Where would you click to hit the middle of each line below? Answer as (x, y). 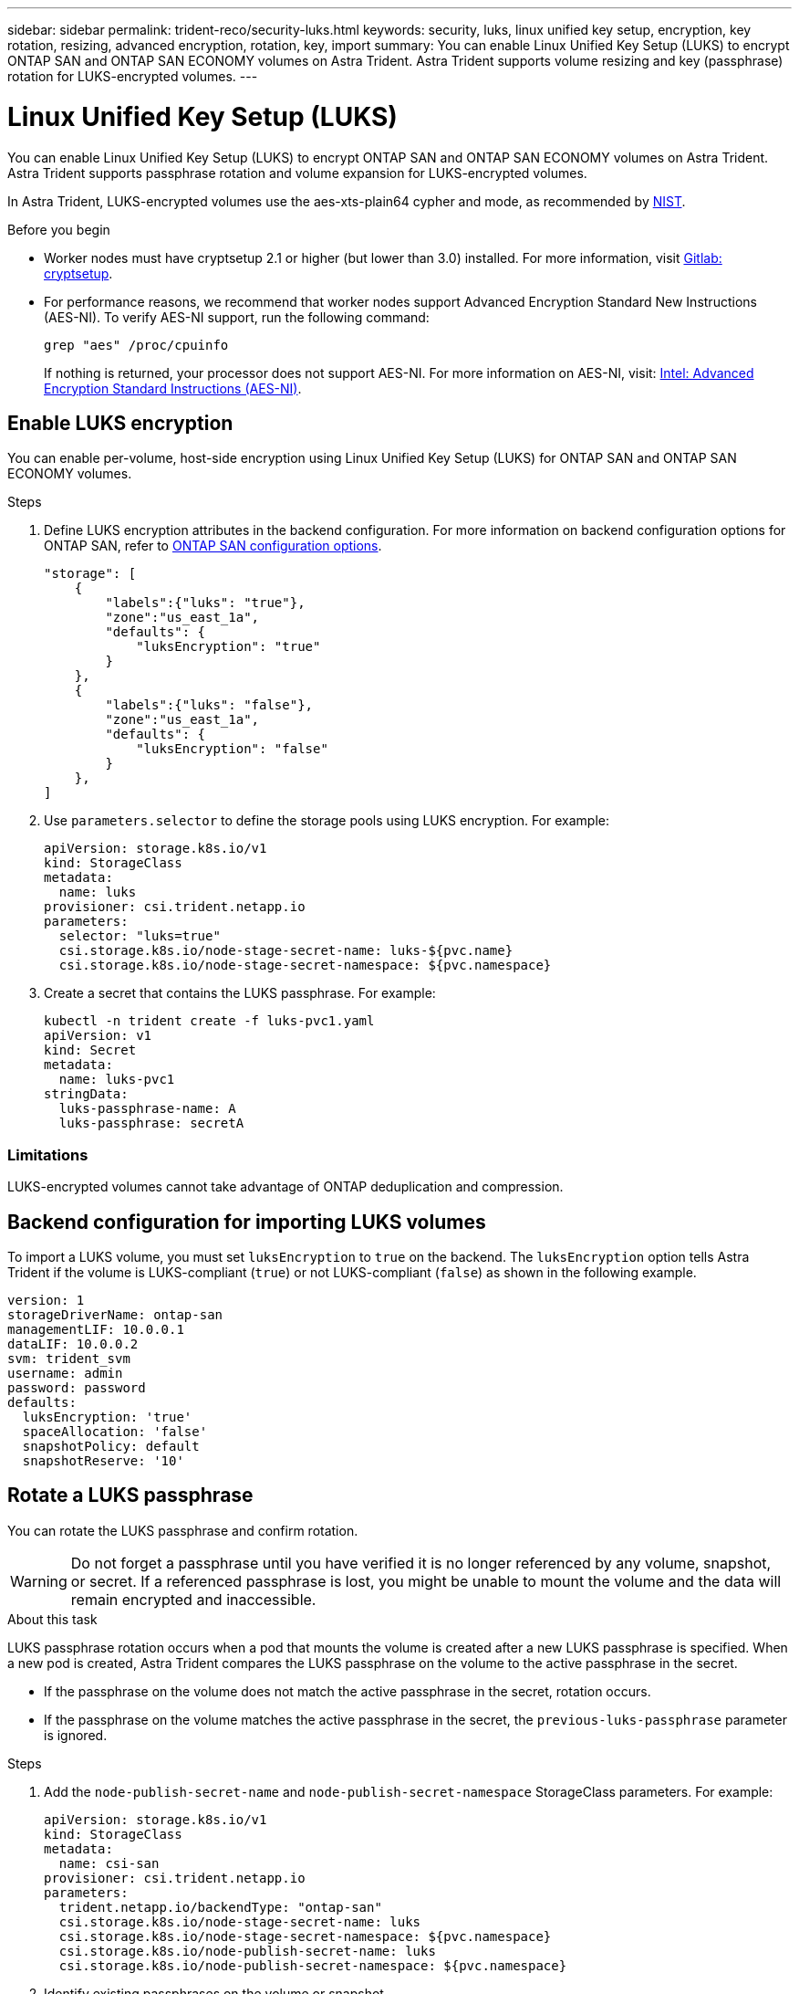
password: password (77, 1387)
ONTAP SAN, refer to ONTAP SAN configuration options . (213, 546)
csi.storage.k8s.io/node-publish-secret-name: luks (247, 1951)
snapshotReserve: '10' (103, 1460)
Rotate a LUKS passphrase (130, 1495)
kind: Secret (90, 1050)
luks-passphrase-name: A (147, 1109)
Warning (39, 1581)
